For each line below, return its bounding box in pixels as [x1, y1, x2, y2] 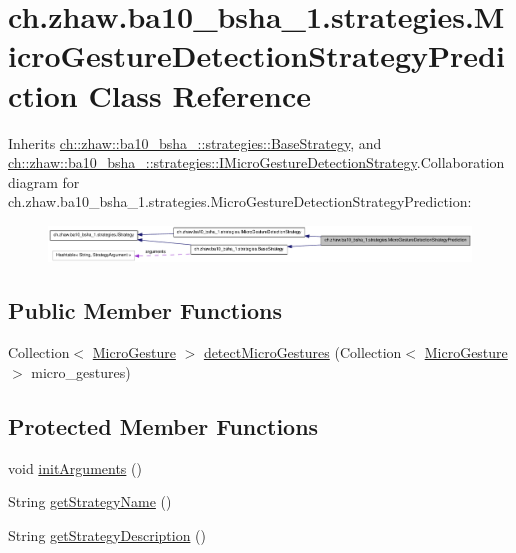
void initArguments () [8, 457, 142, 478]
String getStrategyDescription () [8, 524, 206, 545]
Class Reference [88, 74, 311, 115]
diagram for [8, 171, 80, 192]
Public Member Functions [8, 295, 282, 326]
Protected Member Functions [8, 410, 319, 441]
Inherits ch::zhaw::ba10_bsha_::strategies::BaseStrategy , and [8, 132, 382, 153]
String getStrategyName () [8, 491, 172, 512]
